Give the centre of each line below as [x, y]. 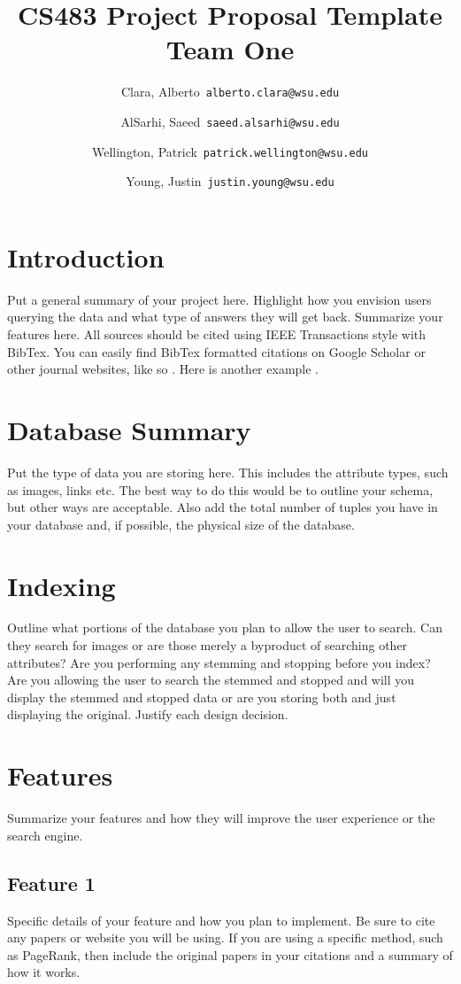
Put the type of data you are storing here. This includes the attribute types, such [228, 472]
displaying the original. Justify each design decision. [148, 714]
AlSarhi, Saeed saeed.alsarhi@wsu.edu [230, 121]
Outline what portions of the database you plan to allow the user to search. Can [225, 628]
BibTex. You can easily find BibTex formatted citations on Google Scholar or [216, 351]
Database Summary [129, 430]
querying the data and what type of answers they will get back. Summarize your [225, 317]
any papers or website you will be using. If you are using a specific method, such [225, 938]
